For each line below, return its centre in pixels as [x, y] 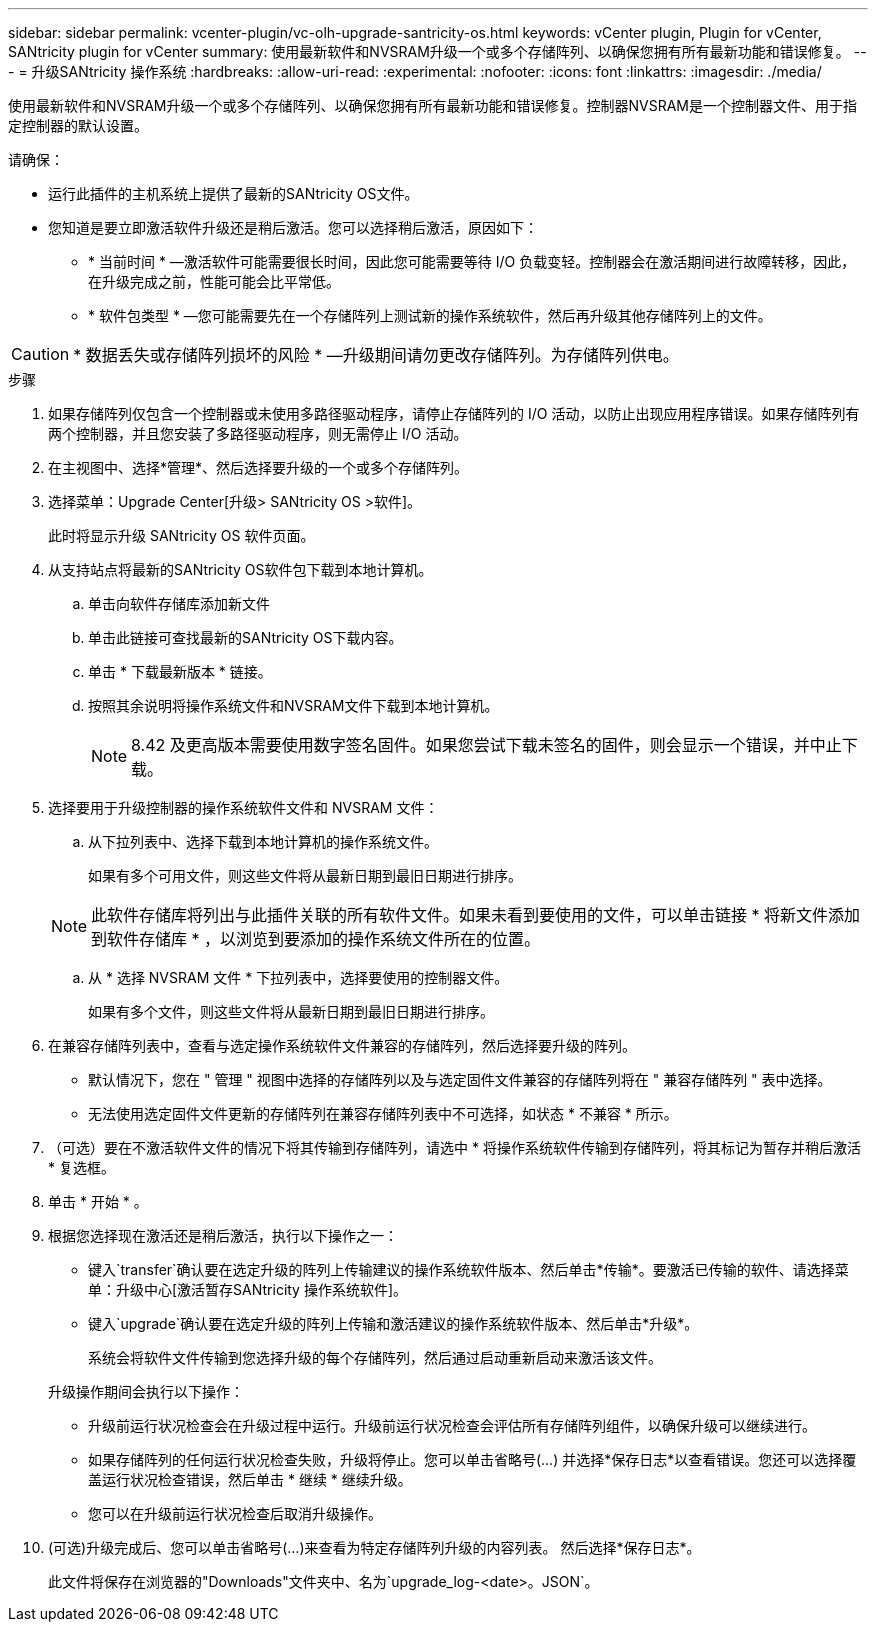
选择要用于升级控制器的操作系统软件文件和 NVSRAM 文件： [243, 807]
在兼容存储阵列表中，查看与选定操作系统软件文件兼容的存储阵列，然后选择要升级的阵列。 [342, 1045]
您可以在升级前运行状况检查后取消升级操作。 [235, 1513]
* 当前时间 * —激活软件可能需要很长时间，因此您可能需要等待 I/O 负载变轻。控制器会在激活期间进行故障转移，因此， [472, 261]
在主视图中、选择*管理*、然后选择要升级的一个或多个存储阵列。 [258, 467]
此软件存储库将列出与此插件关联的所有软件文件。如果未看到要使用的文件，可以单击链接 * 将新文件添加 [476, 915]
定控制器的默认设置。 [78, 125]
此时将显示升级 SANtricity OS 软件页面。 [181, 535]
